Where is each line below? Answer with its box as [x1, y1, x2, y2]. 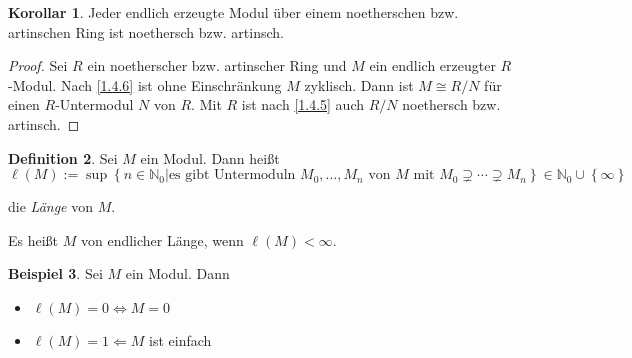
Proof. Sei [8, 55, 68, 76]
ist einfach [149, 329, 212, 350]
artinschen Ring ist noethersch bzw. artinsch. [8, 21, 284, 42]
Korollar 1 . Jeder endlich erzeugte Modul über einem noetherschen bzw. [8, 2, 459, 22]
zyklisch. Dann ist [304, 74, 414, 95]
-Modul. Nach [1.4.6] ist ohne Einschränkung [8, 74, 282, 95]
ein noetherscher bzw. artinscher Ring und [87, 55, 347, 76]
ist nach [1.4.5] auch [241, 94, 365, 115]
